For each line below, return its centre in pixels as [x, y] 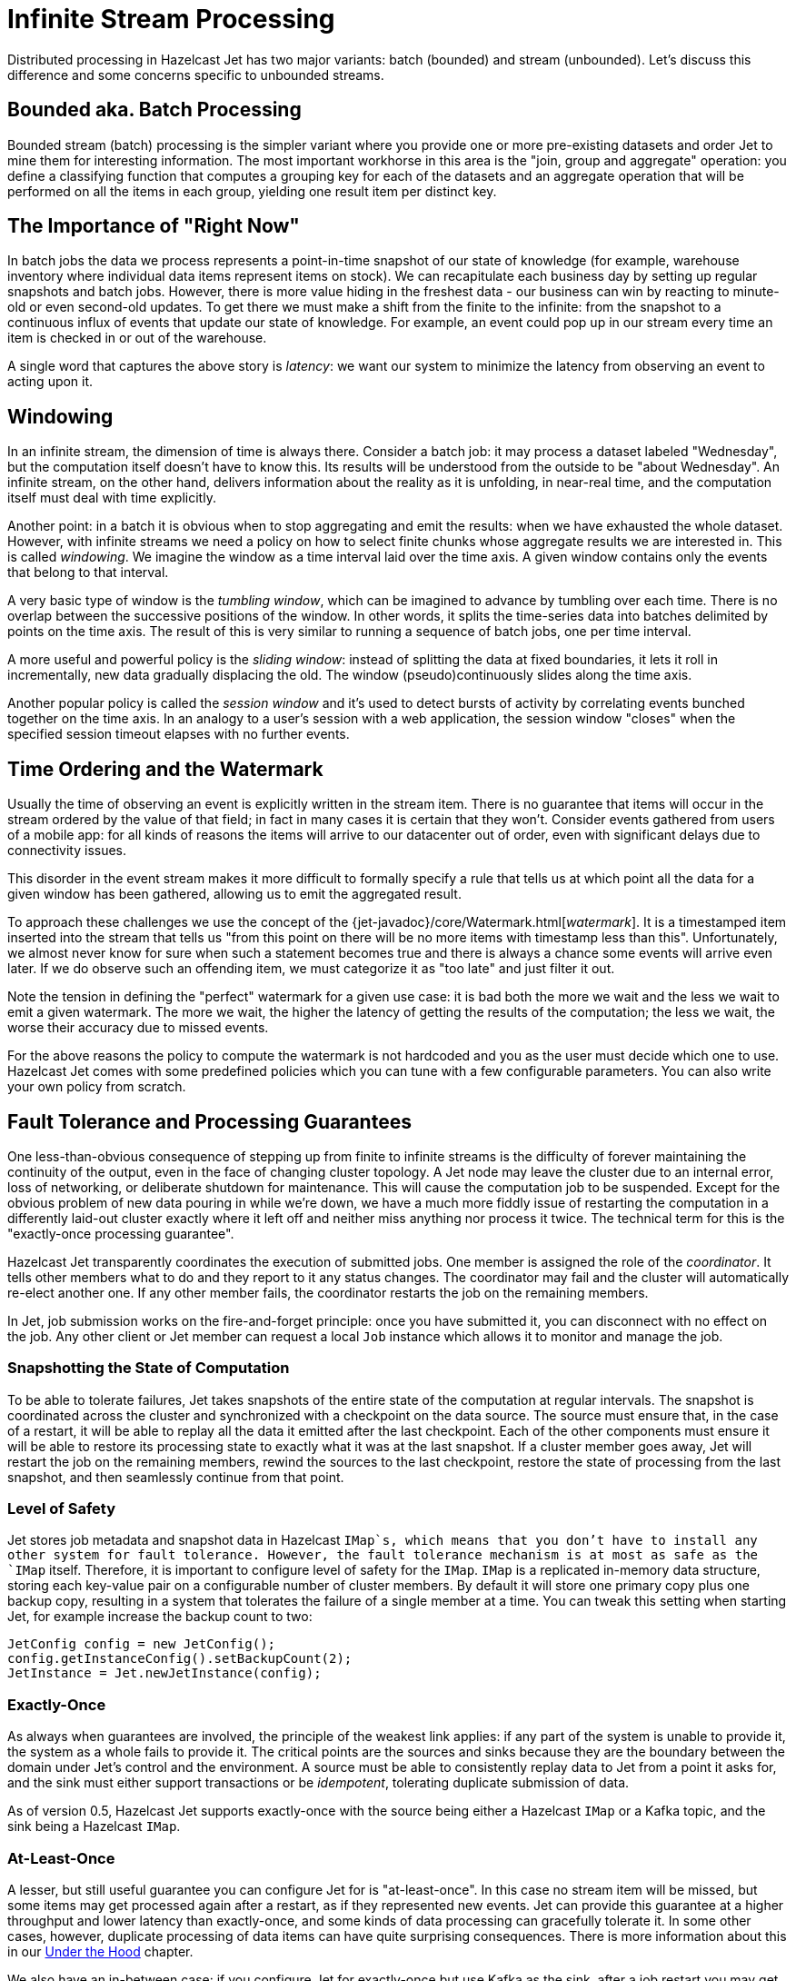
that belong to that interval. [88, 572]
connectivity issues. [67, 851]
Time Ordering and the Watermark [165, 769]
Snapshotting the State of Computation [149, 1368]
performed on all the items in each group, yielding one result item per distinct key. [252, 191]
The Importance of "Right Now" [154, 226]
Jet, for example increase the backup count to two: [160, 1617]
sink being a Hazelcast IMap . [94, 1827]
